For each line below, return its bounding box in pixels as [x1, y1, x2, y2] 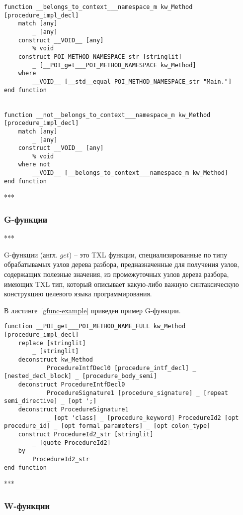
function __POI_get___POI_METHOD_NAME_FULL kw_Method [4, 323, 186, 330]
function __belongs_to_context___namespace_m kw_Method [4, 3, 193, 10]
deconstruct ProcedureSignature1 [18, 405, 129, 413]
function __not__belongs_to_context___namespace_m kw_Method [4, 111, 211, 119]
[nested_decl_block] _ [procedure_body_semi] [4, 373, 157, 380]
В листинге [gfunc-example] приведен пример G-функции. [4, 305, 181, 315]
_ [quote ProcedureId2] [32, 439, 111, 446]
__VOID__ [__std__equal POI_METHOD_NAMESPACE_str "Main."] [32, 78, 232, 85]
